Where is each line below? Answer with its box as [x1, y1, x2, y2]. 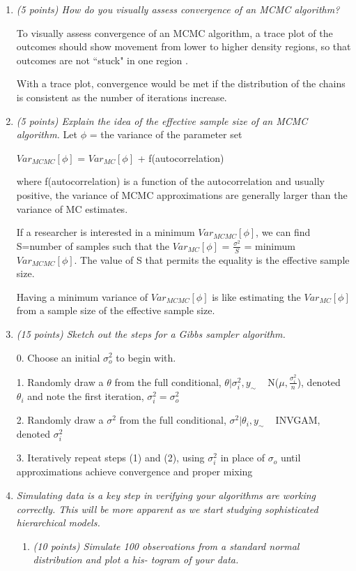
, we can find [256, 225, 311, 239]
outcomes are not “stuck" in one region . [16, 52, 188, 67]
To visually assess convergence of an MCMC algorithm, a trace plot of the [16, 25, 333, 40]
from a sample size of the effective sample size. [16, 303, 215, 318]
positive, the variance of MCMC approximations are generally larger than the [16, 187, 348, 202]
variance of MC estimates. [16, 201, 128, 216]
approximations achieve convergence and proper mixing [16, 464, 253, 479]
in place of [220, 450, 265, 465]
